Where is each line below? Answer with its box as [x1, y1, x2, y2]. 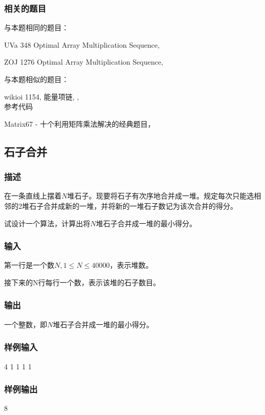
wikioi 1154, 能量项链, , [4, 91, 79, 102]
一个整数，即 [4, 319, 47, 329]
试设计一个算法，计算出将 [4, 218, 90, 228]
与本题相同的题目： [4, 22, 69, 33]
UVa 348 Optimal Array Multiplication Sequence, [4, 39, 160, 50]
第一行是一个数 [4, 260, 54, 270]
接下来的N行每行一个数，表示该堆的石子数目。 [4, 276, 160, 287]
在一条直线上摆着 [4, 190, 62, 201]
